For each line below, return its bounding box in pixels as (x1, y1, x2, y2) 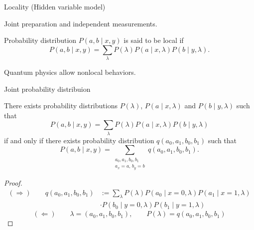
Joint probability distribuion (4, 83, 91, 94)
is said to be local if (124, 35, 184, 45)
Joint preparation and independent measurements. (4, 18, 157, 28)
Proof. (4, 177, 22, 188)
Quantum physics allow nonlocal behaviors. (4, 67, 136, 77)
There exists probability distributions (4, 100, 118, 111)
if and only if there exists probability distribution (4, 135, 154, 145)
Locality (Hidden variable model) (4, 1, 106, 11)
